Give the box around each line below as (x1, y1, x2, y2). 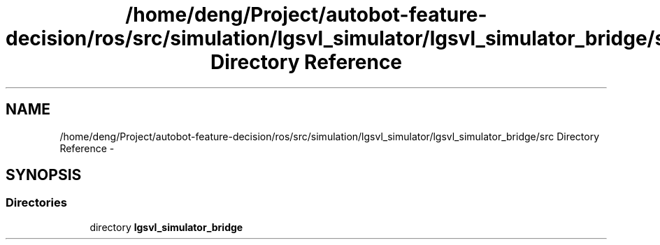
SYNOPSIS (6, 166, 82, 184)
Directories (6, 195, 67, 210)
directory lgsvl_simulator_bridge (89, 221, 243, 233)
